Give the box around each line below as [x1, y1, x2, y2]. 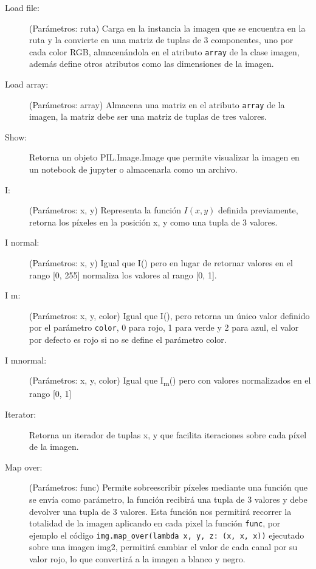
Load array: [5, 78, 49, 91]
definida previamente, [218, 204, 298, 216]
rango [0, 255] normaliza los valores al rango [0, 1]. [29, 268, 217, 281]
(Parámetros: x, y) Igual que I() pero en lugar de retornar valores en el [29, 257, 293, 269]
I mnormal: [5, 353, 47, 366]
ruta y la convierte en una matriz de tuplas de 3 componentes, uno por [29, 33, 294, 46]
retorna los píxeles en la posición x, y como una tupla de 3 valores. [29, 215, 278, 228]
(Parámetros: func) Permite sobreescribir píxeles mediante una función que [29, 481, 307, 494]
